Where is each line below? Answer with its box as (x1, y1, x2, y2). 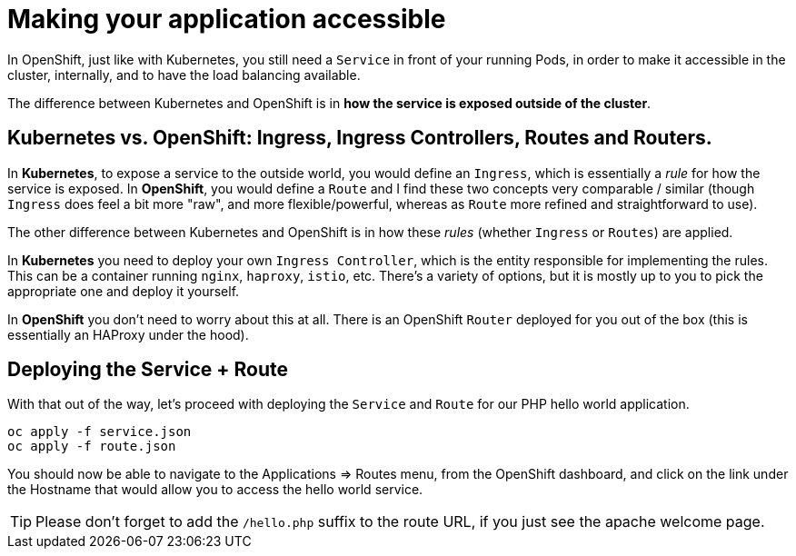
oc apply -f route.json (7, 439, 176, 454)
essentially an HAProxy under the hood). (7, 326, 249, 343)
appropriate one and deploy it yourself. (7, 283, 240, 299)
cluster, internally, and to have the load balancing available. (7, 66, 361, 83)
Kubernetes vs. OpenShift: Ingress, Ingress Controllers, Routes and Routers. (7, 126, 712, 150)
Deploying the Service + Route (7, 358, 289, 382)
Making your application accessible (7, 4, 446, 35)
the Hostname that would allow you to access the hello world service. (7, 482, 423, 498)
